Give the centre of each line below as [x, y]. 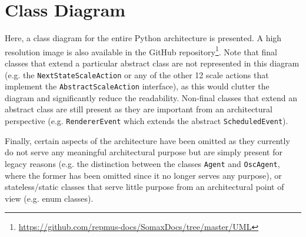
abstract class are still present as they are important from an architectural [139, 109]
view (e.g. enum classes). [49, 198]
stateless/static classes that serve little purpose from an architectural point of [144, 187]
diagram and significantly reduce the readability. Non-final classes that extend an [151, 97]
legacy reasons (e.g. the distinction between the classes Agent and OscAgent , [142, 163]
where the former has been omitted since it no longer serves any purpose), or [143, 175]
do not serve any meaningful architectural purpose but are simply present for [144, 152]
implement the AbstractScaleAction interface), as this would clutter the [137, 86]
